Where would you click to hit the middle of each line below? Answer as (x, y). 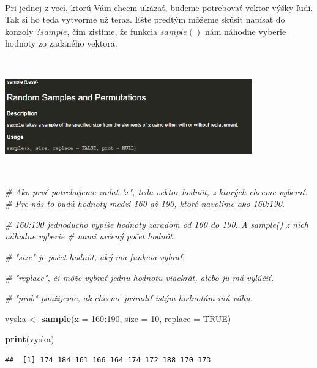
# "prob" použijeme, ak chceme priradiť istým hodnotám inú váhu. (129, 298)
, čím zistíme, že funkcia (112, 31)
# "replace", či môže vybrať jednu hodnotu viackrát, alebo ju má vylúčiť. (140, 277)
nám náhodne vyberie (245, 31)
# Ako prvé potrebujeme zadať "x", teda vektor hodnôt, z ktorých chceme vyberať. (156, 191)
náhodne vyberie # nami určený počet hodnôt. (90, 236)
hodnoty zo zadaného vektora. (61, 43)
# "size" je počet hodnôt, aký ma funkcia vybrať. (95, 256)
